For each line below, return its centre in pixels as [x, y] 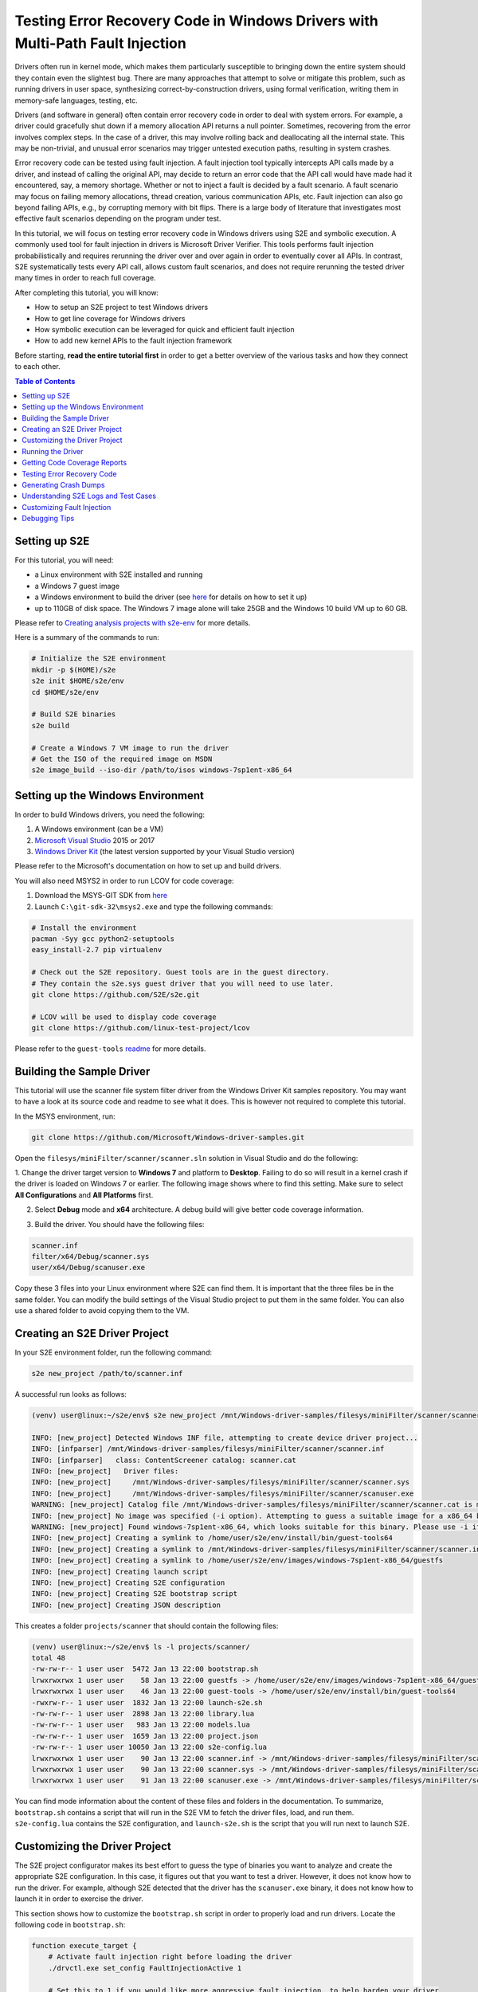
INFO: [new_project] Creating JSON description [126, 1605]
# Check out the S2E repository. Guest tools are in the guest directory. [181, 972]
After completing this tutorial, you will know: [87, 292]
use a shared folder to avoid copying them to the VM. [102, 1311]
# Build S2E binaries [74, 714]
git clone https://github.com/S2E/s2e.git [116, 994]
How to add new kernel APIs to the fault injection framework [133, 341]
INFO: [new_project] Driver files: [105, 1471]
